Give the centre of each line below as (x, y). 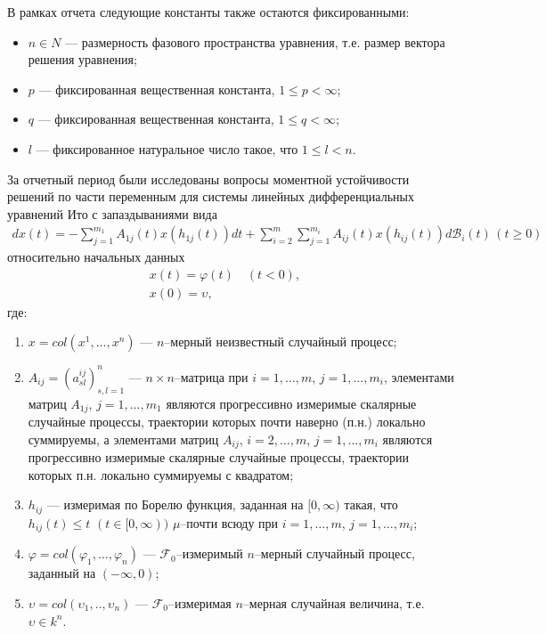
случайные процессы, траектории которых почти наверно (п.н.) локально (227, 422)
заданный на (62, 573)
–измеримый (209, 553)
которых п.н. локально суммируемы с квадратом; (161, 474)
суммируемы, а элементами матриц (123, 439)
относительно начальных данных (96, 257)
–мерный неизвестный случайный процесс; (281, 341)
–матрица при (211, 376)
